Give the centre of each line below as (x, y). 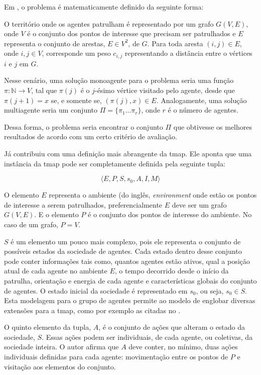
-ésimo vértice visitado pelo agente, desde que (165, 90)
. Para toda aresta (175, 43)
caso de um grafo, (31, 224)
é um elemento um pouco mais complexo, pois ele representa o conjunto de (126, 241)
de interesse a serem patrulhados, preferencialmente (83, 204)
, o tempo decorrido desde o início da (172, 271)
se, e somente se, (76, 100)
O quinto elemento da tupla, (48, 327)
